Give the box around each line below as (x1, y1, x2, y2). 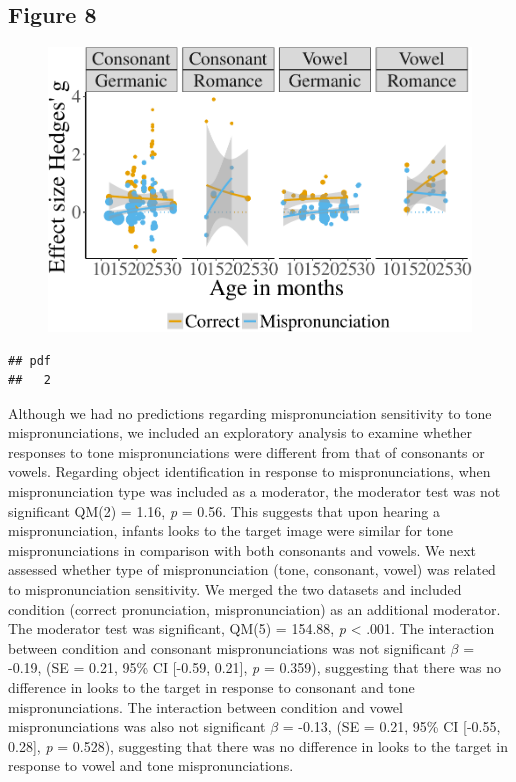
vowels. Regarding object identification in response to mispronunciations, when (8, 461, 491, 482)
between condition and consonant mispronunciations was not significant (8, 637, 446, 658)
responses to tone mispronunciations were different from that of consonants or (8, 441, 485, 462)
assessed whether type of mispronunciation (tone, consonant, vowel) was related (8, 559, 496, 580)
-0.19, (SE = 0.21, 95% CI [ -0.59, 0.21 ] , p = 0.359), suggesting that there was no (8, 657, 501, 678)
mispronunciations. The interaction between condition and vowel (8, 696, 403, 717)
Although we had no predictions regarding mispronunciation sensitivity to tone (8, 402, 492, 423)
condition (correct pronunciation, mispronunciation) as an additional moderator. (8, 598, 501, 619)
